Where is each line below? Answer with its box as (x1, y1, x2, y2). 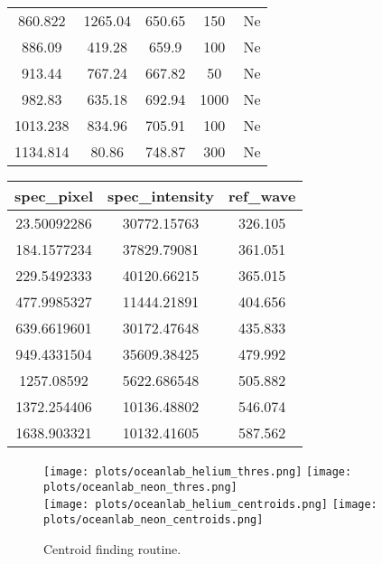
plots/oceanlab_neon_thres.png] (43, 480, 238, 493)
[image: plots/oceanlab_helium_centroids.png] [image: (43, 498, 377, 512)
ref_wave (228, 185, 296, 206)
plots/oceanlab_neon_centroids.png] (43, 512, 264, 526)
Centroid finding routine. (43, 539, 182, 558)
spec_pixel (14, 185, 94, 206)
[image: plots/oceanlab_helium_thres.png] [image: (43, 465, 352, 478)
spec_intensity (107, 185, 214, 206)
